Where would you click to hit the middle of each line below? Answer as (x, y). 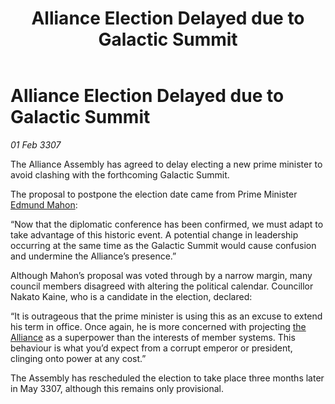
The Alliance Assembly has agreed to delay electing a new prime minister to (166, 164)
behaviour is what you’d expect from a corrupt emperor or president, (151, 348)
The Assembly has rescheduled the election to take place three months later (167, 378)
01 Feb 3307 (36, 144)
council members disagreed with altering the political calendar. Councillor (162, 286)
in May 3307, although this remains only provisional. (117, 388)
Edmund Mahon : (44, 204)
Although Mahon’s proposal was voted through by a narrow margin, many (161, 275)
